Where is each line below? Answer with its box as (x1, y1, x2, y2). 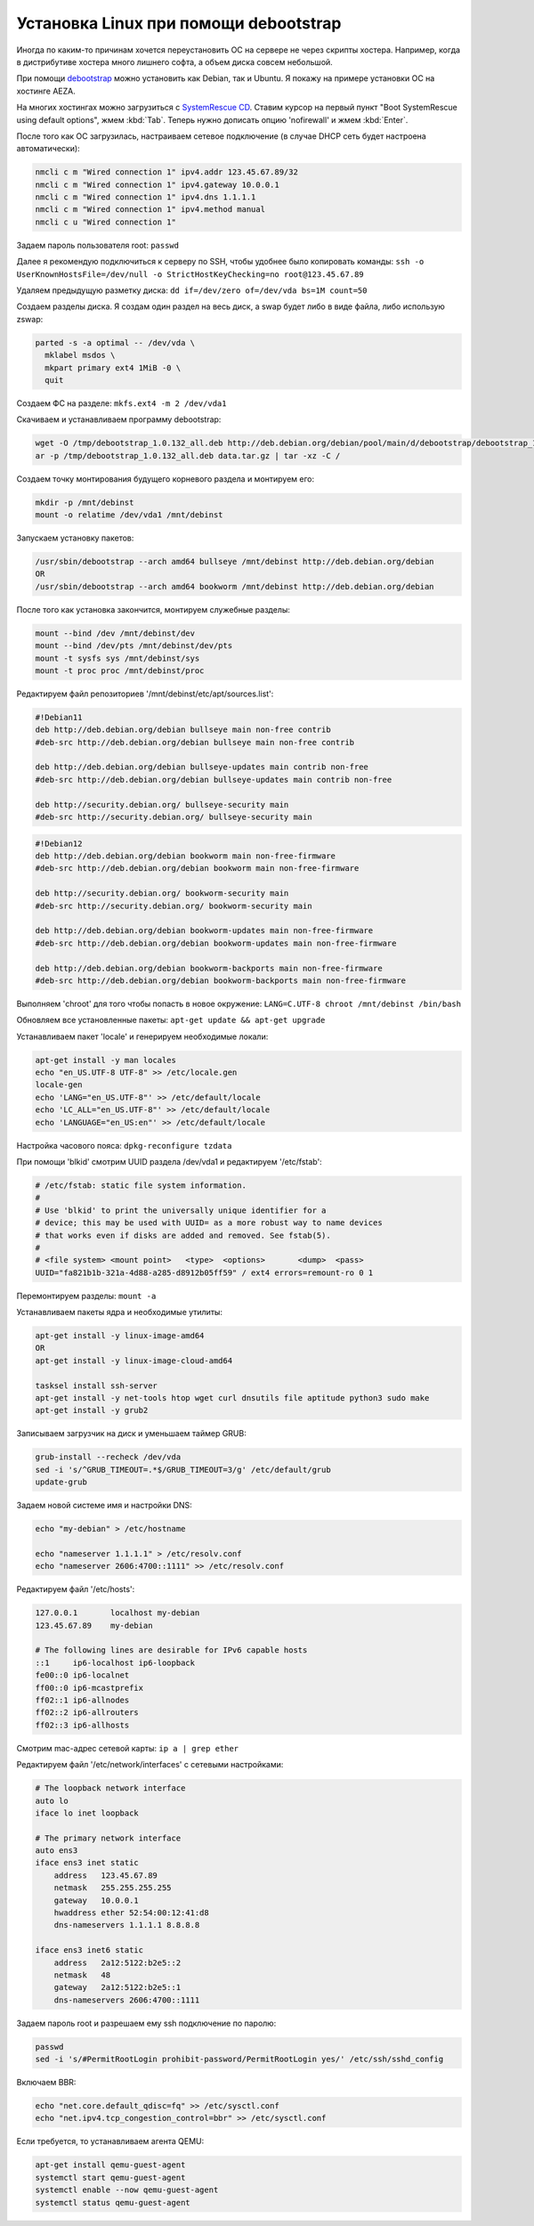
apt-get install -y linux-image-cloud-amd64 (35, 1355, 233, 1366)
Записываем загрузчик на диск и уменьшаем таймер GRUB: (16, 1428, 247, 1439)
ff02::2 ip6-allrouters (35, 1708, 140, 1718)
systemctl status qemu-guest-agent (35, 2198, 190, 2207)
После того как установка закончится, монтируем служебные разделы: (16, 604, 291, 614)
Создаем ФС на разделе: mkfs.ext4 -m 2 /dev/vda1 (16, 397, 227, 409)
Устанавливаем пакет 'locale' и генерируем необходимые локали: (16, 1031, 269, 1042)
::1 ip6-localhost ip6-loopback (35, 1657, 196, 1668)
